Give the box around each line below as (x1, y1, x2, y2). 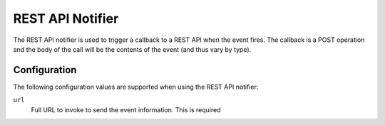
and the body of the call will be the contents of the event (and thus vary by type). (13, 45, 252, 53)
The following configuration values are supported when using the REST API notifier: (13, 82, 259, 91)
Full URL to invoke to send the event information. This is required (31, 105, 221, 114)
